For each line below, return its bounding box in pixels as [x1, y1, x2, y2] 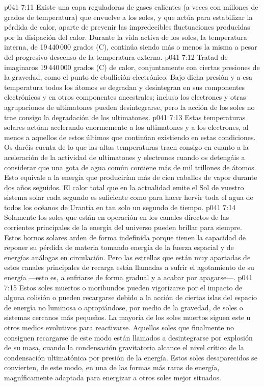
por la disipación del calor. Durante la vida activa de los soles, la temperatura [4, 31, 247, 42]
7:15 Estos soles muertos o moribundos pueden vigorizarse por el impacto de [4, 282, 243, 292]
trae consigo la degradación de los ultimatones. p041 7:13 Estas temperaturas [4, 111, 246, 122]
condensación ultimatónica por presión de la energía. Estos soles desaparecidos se [4, 352, 257, 362]
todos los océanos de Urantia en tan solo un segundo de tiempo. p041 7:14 [4, 201, 236, 212]
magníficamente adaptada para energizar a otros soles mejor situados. [4, 372, 222, 382]
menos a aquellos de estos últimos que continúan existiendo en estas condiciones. [4, 131, 256, 142]
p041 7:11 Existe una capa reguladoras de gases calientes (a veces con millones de [4, 2, 258, 12]
